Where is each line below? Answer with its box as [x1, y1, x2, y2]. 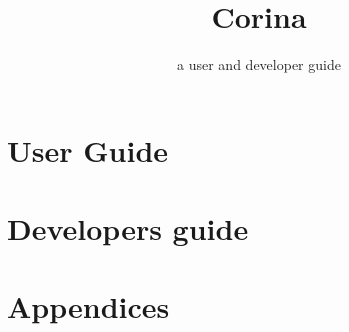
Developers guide [7, 208, 249, 249]
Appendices [7, 286, 170, 327]
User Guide [7, 129, 169, 170]
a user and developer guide [177, 54, 341, 75]
